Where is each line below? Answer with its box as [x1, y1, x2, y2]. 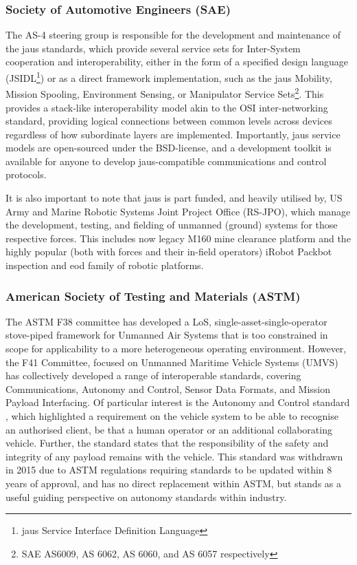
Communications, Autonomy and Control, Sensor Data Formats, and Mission [5, 381, 331, 396]
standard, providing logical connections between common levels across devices [5, 114, 332, 128]
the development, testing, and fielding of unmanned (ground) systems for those [5, 217, 338, 232]
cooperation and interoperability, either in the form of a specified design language [5, 54, 348, 69]
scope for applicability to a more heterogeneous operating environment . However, [5, 341, 347, 356]
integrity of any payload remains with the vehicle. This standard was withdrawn [5, 449, 343, 463]
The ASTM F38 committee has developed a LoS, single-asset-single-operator [5, 314, 327, 328]
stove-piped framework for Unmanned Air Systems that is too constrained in [5, 328, 328, 342]
